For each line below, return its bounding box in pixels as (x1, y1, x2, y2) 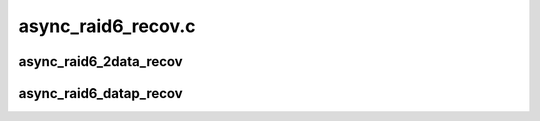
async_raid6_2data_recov (18, 53, 184, 70)
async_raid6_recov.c (18, 15, 196, 37)
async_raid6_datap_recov (18, 85, 184, 102)
